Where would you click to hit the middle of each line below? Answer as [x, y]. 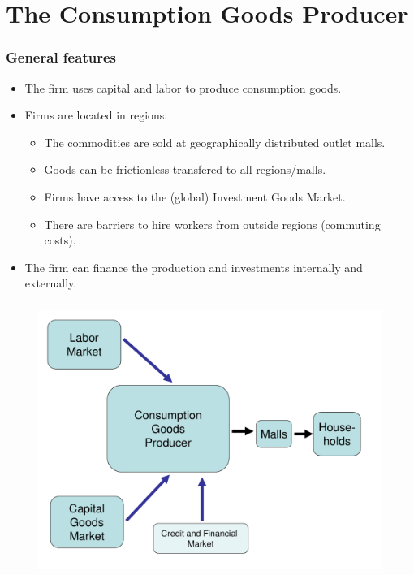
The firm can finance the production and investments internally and [194, 267]
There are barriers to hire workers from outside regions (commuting [212, 224]
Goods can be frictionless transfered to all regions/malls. [185, 169]
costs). [60, 240]
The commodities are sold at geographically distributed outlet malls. [215, 142]
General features [61, 57]
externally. [51, 283]
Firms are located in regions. [96, 115]
